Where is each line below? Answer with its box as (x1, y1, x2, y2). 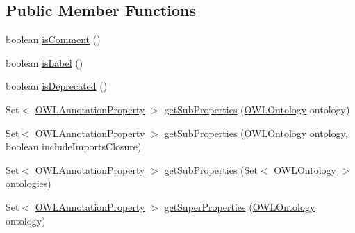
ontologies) (6, 176, 51, 191)
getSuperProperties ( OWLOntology (164, 199, 315, 214)
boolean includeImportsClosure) (6, 139, 142, 154)
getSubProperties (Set (164, 162, 258, 177)
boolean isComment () (6, 32, 101, 47)
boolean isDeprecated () (6, 79, 108, 93)
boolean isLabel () (6, 55, 83, 70)
